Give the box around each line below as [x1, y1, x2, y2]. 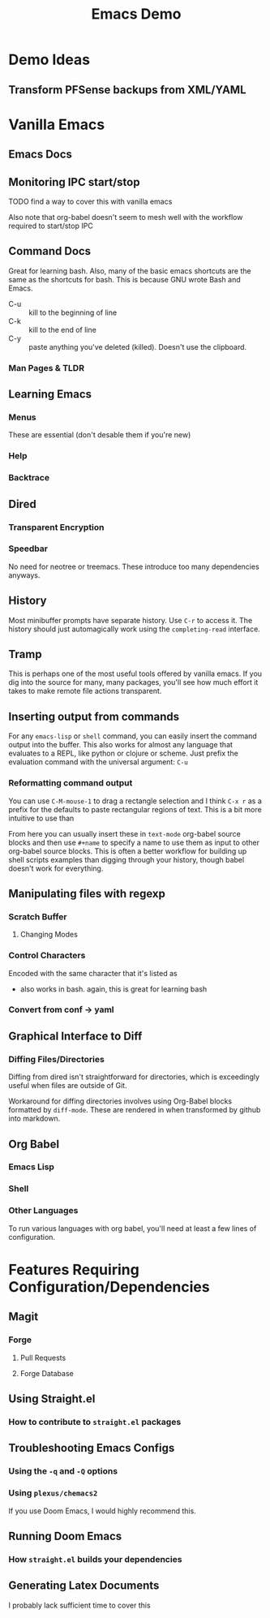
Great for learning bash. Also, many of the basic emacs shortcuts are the [8, 265, 251, 276]
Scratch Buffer [8, 910, 67, 922]
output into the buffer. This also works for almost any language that [8, 740, 234, 750]
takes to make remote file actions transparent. [8, 686, 162, 696]
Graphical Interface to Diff [8, 1029, 143, 1043]
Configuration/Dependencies [8, 1277, 210, 1296]
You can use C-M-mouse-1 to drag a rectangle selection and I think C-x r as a [8, 796, 262, 806]
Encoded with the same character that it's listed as [8, 968, 178, 978]
